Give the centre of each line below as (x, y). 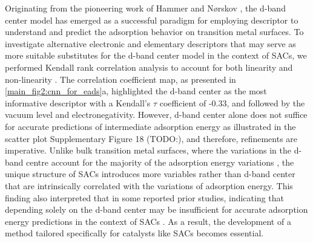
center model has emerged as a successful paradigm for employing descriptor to (152, 20)
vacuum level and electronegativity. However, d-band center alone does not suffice (156, 115)
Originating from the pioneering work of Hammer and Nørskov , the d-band (145, 8)
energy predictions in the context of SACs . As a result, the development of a (148, 221)
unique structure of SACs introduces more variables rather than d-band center (150, 174)
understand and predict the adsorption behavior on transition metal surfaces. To (154, 32)
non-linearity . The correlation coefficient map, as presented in (120, 79)
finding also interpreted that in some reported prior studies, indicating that (145, 197)
